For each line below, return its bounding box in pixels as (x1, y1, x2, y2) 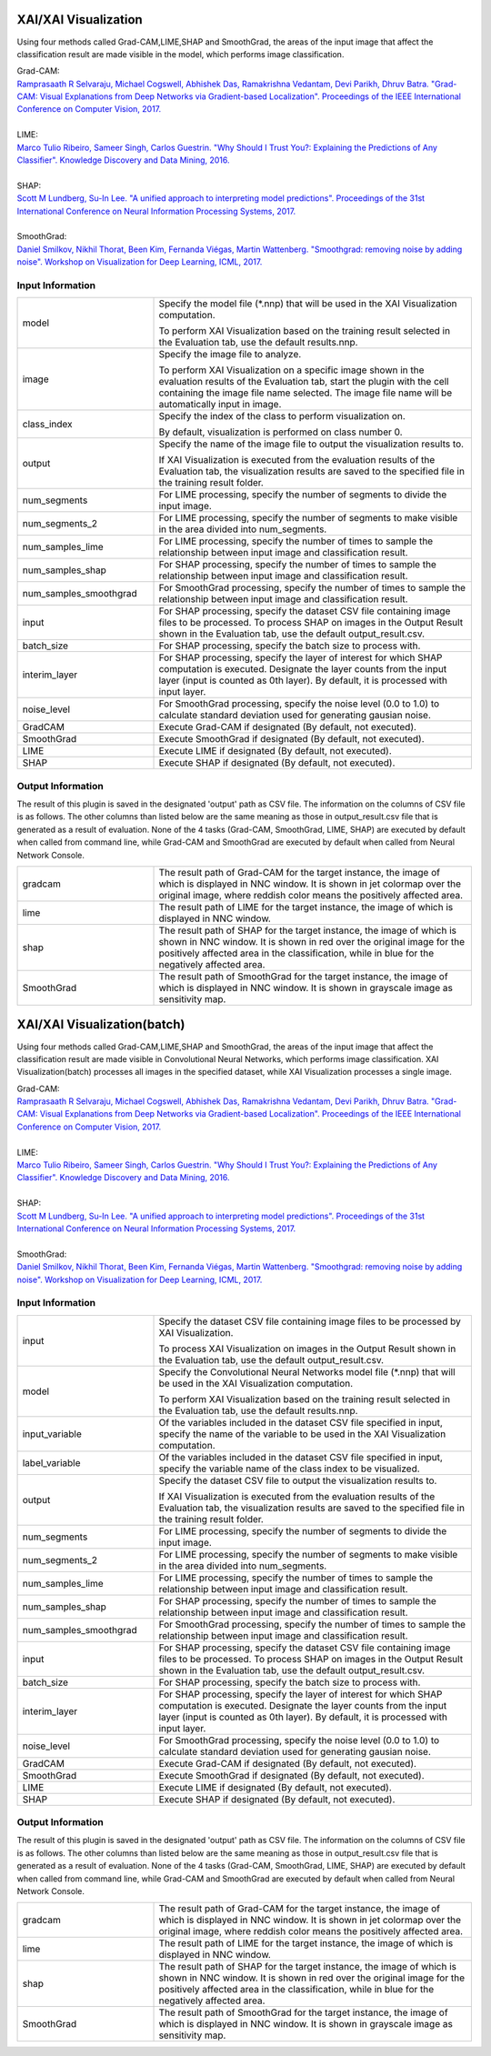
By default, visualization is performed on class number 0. (158, 426, 404, 438)
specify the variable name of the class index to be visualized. (158, 1462, 420, 1475)
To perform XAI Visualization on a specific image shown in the (158, 364, 425, 376)
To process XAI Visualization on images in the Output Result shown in (158, 1342, 456, 1355)
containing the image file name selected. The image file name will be (158, 386, 453, 399)
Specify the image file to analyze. (158, 348, 302, 361)
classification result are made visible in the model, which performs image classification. (16, 48, 345, 59)
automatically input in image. (158, 398, 282, 411)
